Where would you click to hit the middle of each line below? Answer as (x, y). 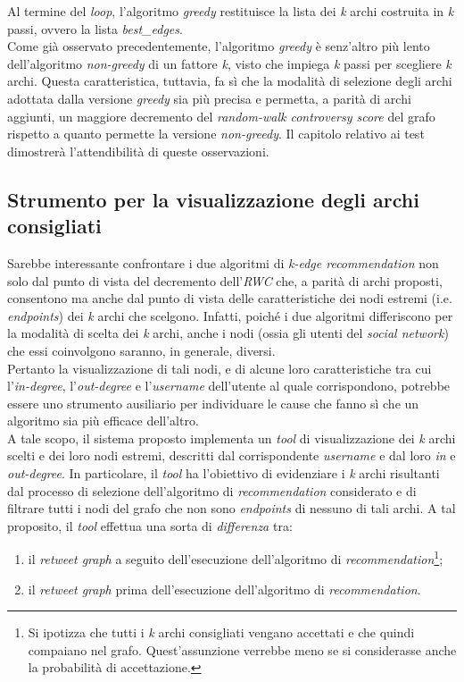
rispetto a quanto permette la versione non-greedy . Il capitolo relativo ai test (216, 134)
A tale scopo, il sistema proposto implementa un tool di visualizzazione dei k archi (232, 438)
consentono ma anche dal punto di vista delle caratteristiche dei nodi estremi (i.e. (230, 298)
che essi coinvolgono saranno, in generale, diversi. (141, 350)
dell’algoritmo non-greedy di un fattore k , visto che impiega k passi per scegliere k (229, 63)
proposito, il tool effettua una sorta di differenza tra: (150, 525)
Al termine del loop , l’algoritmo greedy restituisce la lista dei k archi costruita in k (231, 11)
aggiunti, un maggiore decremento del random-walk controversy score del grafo (221, 116)
